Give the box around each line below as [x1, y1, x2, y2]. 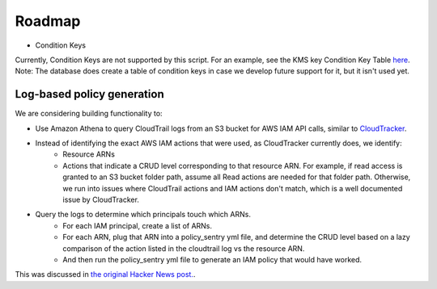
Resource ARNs [62, 149, 115, 159]
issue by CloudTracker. [62, 195, 139, 204]
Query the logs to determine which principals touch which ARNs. [35, 210, 251, 220]
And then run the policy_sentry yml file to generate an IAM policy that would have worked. [62, 254, 363, 264]
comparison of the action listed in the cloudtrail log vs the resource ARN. [62, 243, 305, 253]
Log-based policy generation [15, 87, 165, 101]
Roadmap [15, 12, 81, 30]
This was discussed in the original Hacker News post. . [15, 270, 196, 279]
